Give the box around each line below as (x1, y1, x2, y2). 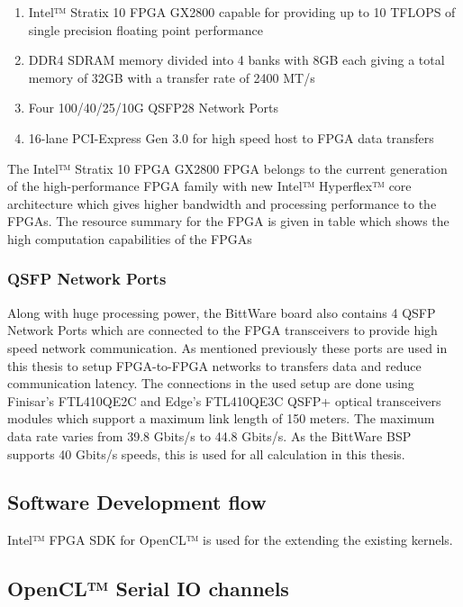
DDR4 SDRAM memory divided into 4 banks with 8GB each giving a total (28, 50, 445, 69)
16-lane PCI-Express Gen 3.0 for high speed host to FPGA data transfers (28, 128, 434, 147)
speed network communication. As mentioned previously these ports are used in (7, 338, 448, 357)
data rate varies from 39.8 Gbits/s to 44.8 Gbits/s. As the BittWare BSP (7, 426, 412, 445)
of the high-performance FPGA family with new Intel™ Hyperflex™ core (7, 177, 412, 195)
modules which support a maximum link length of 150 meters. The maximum (7, 409, 435, 428)
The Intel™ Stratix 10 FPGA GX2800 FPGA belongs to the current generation (7, 159, 448, 177)
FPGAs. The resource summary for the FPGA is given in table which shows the (7, 212, 449, 231)
